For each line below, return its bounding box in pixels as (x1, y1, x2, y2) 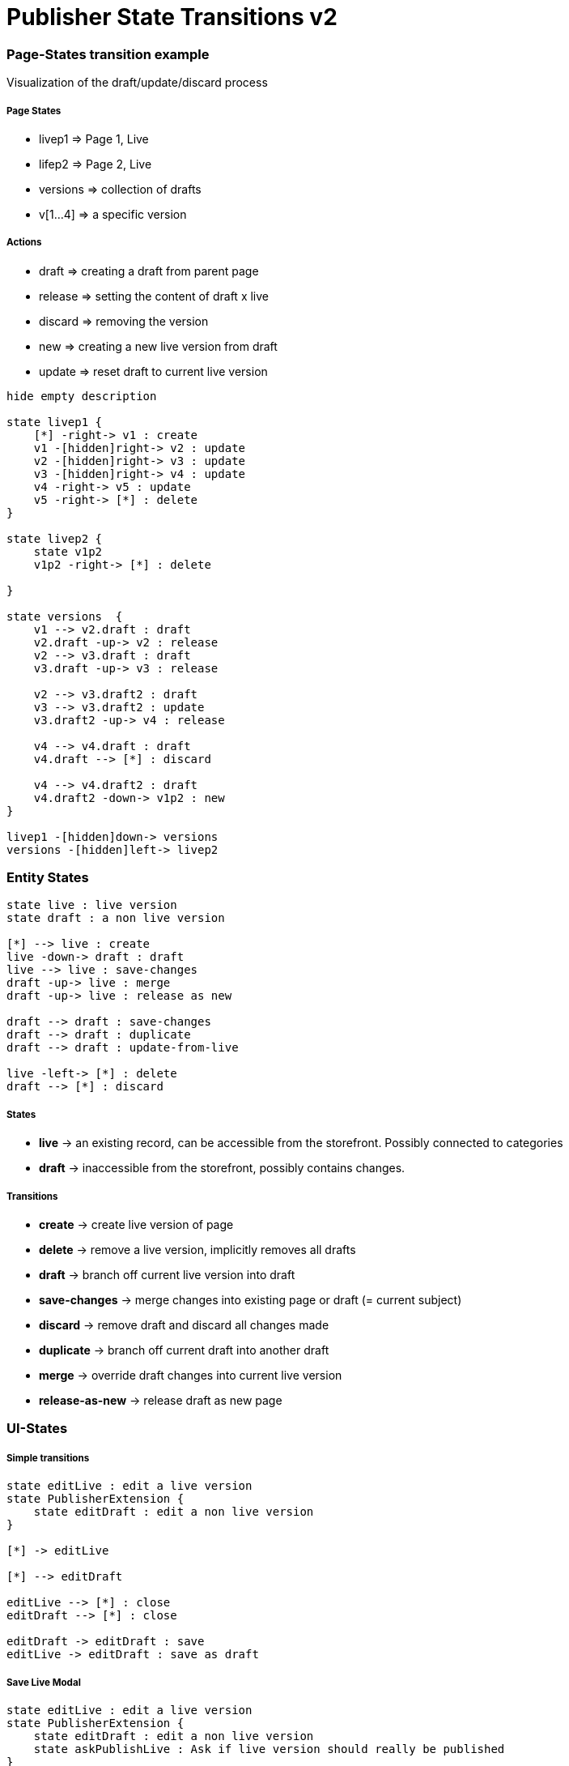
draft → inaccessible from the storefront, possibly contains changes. (39, 1161, 406, 1175)
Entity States (6, 869, 89, 886)
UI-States (6, 1420, 68, 1437)
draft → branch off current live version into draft (39, 1268, 295, 1282)
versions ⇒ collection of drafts (39, 181, 202, 196)
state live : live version (6, 898, 177, 912)
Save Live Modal (6, 1676, 81, 1688)
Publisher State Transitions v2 (6, 3, 338, 31)
